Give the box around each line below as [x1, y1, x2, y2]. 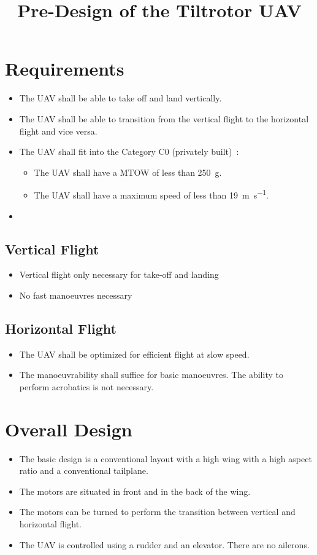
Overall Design [5, 416, 132, 441]
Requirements [5, 56, 124, 81]
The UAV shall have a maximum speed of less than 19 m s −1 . [34, 187, 269, 201]
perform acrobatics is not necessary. [19, 380, 154, 393]
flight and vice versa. [19, 124, 97, 137]
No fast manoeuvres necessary [19, 288, 132, 301]
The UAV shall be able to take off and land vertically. [19, 92, 222, 104]
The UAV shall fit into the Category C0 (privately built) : [19, 145, 239, 158]
